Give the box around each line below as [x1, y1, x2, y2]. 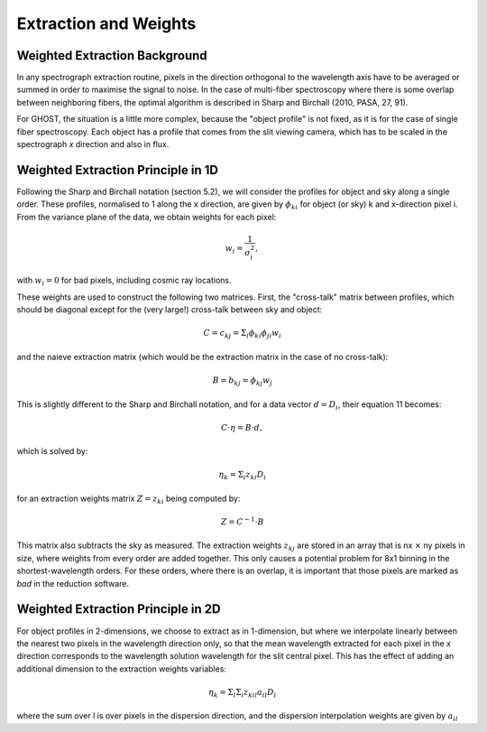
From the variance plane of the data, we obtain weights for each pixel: [16, 211, 277, 222]
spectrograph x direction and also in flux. [16, 139, 170, 150]
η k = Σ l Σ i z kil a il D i [208, 687, 277, 700]
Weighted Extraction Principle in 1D [16, 162, 218, 178]
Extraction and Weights [16, 14, 197, 33]
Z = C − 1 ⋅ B [220, 515, 265, 527]
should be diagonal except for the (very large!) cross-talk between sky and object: [16, 304, 323, 315]
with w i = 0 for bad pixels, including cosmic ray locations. [16, 275, 232, 288]
